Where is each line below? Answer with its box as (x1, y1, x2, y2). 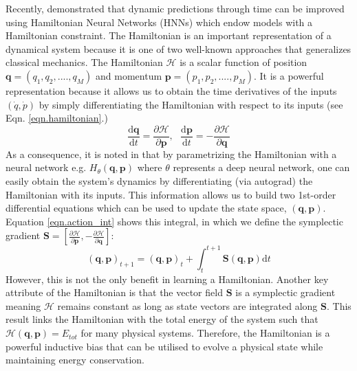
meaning (6, 298, 41, 313)
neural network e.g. (6, 160, 87, 175)
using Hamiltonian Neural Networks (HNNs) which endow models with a (6, 14, 313, 29)
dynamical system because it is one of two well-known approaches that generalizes (6, 41, 351, 56)
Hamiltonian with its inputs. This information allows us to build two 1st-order (6, 187, 336, 201)
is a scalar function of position (180, 55, 307, 69)
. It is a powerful (253, 68, 324, 82)
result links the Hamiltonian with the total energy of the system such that (6, 312, 318, 326)
